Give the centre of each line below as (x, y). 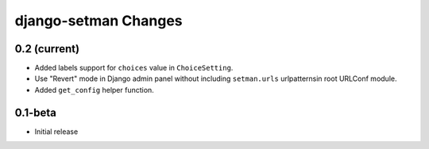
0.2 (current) (47, 49)
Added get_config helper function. (94, 90)
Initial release (56, 132)
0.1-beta (36, 112)
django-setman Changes (99, 21)
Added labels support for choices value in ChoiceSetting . (134, 68)
